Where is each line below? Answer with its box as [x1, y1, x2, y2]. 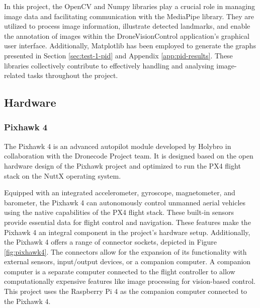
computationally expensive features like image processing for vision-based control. [4, 276, 255, 286]
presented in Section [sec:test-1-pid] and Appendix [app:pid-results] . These [4, 50, 233, 60]
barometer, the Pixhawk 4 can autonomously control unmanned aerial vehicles [4, 197, 246, 207]
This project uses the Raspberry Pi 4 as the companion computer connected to [4, 286, 247, 296]
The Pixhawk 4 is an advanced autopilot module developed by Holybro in [4, 140, 231, 151]
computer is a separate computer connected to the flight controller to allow [4, 266, 235, 276]
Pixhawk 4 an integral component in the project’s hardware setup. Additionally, [4, 226, 250, 237]
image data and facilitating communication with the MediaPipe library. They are [4, 11, 254, 21]
